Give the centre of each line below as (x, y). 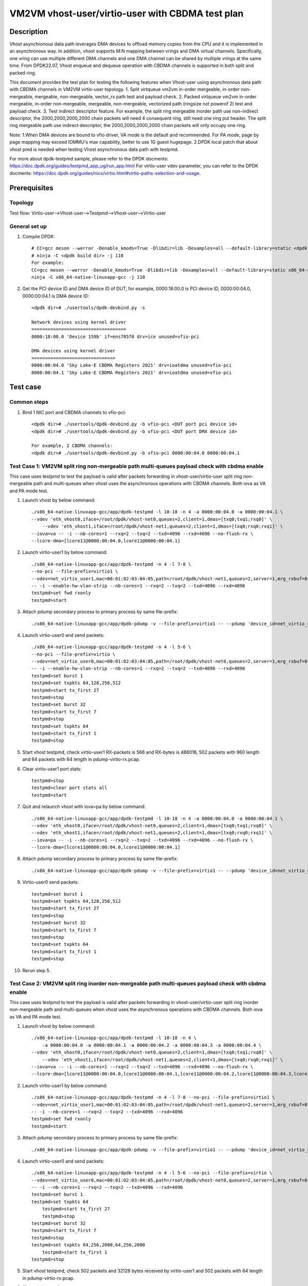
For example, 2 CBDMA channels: (72, 446)
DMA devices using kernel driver (73, 351)
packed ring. (23, 73)
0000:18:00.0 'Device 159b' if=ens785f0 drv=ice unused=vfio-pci (115, 336)
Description (29, 32)
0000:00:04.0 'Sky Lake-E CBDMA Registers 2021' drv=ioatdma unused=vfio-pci (132, 365)
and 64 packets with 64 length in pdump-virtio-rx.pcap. (81, 759)
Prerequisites (31, 188)
